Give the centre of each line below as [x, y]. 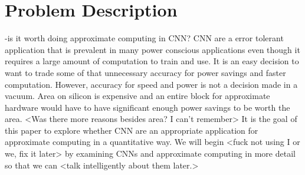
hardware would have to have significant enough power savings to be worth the [147, 107]
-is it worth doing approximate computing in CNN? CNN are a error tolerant [144, 38]
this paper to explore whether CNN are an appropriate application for [132, 130]
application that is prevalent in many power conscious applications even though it [152, 49]
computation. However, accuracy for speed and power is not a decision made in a [151, 84]
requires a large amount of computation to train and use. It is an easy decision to [152, 61]
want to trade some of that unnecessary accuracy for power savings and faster [145, 72]
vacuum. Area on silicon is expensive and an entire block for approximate [137, 96]
